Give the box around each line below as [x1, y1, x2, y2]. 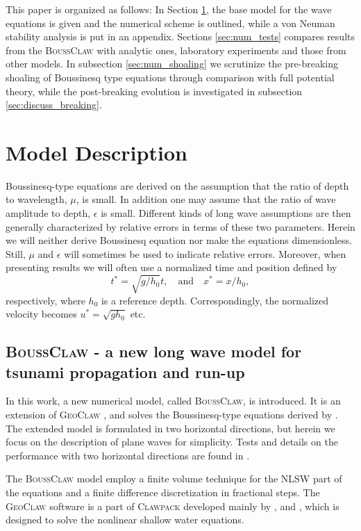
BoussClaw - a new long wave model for [6, 341, 302, 362]
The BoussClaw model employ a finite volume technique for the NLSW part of [6, 471, 342, 486]
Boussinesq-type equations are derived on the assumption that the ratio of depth [6, 178, 349, 193]
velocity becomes [6, 307, 77, 321]
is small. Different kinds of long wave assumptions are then [101, 206, 351, 220]
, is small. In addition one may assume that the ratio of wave [76, 192, 336, 206]
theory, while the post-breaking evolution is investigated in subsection [6, 83, 303, 98]
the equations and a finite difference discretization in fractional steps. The [6, 484, 320, 499]
